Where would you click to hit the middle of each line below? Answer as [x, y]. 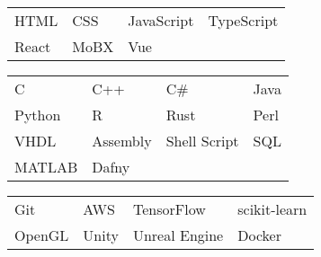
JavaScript [161, 20]
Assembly [122, 141]
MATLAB [46, 167]
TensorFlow [169, 209]
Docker [259, 235]
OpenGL [42, 235]
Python [38, 115]
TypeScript [243, 20]
